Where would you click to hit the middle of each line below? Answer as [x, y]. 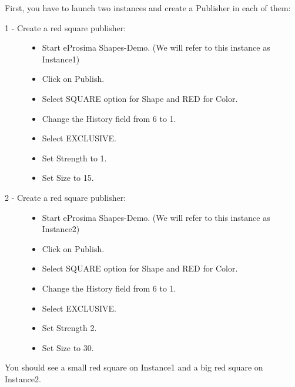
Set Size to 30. [68, 347]
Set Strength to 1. [74, 158]
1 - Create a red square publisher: [66, 27]
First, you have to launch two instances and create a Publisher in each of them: [148, 8]
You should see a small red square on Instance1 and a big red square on [134, 367]
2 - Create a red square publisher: [66, 197]
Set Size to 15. [68, 178]
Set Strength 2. [69, 328]
